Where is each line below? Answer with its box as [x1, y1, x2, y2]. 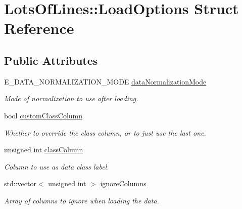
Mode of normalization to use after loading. [4, 93, 138, 104]
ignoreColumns [100, 178, 147, 189]
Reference [4, 18, 74, 38]
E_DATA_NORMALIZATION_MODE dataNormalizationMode [4, 76, 207, 87]
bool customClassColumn [4, 110, 83, 120]
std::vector [4, 178, 36, 189]
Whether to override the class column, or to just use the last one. [4, 127, 206, 138]
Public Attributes [4, 52, 98, 68]
